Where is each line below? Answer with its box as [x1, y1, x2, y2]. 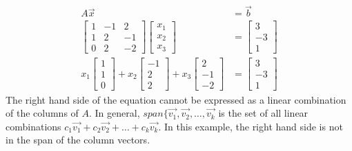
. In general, [89, 106, 140, 120]
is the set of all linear [218, 106, 309, 120]
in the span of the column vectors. [6, 132, 150, 147]
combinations [6, 119, 61, 133]
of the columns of [6, 106, 79, 120]
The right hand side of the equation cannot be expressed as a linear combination [6, 92, 346, 106]
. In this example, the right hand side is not [158, 119, 343, 133]
